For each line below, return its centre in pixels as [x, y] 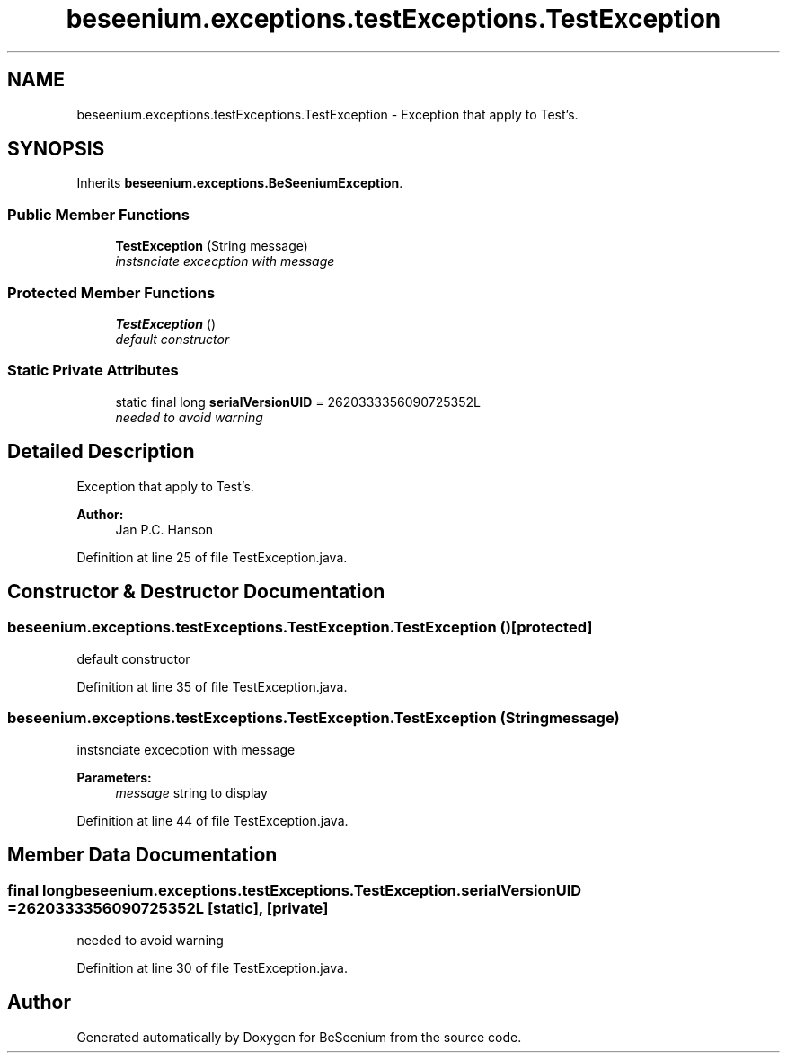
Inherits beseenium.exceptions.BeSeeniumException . [240, 183]
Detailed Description [101, 452]
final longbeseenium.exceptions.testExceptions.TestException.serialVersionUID [295, 891]
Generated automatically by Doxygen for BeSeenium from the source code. [299, 1037]
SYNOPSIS [56, 149]
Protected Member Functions [111, 292]
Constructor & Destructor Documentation [196, 591]
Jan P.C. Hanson [164, 529]
